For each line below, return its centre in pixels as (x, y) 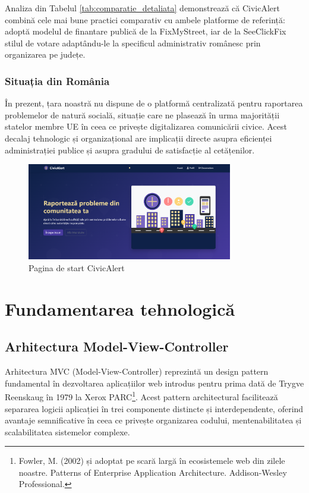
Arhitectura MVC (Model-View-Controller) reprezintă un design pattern (137, 371)
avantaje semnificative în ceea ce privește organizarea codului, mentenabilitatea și (153, 420)
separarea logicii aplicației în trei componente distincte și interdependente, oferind (154, 408)
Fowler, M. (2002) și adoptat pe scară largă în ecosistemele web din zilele (152, 461)
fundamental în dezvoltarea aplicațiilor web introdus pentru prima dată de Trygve (154, 383)
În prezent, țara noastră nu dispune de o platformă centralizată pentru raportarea (154, 103)
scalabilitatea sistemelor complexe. (67, 431)
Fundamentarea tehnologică (120, 308)
